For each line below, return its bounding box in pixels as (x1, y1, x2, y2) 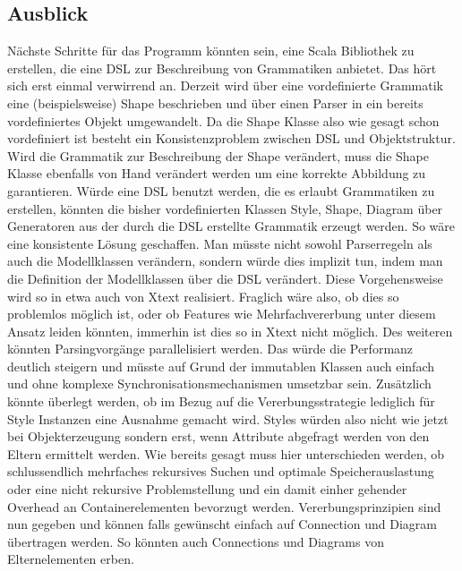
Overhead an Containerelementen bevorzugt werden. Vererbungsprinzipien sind (7, 497, 441, 516)
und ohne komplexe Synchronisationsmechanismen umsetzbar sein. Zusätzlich (7, 374, 432, 393)
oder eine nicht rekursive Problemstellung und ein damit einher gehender (7, 480, 407, 499)
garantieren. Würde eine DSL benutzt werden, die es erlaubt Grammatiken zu (7, 181, 435, 200)
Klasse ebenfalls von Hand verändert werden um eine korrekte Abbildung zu (7, 164, 426, 183)
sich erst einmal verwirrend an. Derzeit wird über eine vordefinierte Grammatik (7, 76, 443, 95)
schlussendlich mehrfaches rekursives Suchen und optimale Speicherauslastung (7, 462, 434, 481)
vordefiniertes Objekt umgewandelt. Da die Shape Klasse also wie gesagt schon (7, 111, 440, 130)
